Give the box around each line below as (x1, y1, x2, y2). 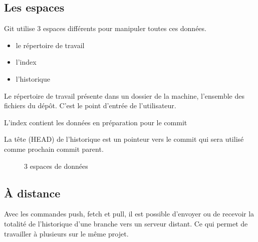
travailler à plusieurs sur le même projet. (4, 228, 129, 238)
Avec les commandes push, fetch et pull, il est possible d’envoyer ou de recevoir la (4, 208, 254, 219)
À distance (4, 185, 61, 200)
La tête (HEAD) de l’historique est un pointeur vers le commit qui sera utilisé (4, 134, 244, 144)
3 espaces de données (24, 160, 88, 171)
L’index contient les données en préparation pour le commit (4, 117, 187, 127)
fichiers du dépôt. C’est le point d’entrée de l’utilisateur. (4, 100, 176, 111)
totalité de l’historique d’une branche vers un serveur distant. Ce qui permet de (4, 218, 248, 228)
